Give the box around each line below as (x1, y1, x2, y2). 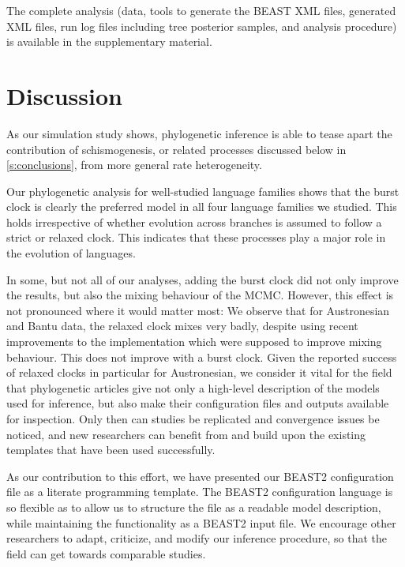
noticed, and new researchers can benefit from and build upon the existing (6, 426, 366, 442)
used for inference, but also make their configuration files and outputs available (6, 395, 389, 411)
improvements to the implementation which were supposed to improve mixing (6, 333, 382, 350)
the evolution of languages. (6, 245, 136, 261)
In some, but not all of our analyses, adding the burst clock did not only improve (6, 271, 399, 287)
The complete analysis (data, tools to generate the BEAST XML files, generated (6, 2, 396, 18)
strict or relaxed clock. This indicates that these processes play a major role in (6, 229, 386, 246)
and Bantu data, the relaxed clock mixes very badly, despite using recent (6, 317, 358, 334)
